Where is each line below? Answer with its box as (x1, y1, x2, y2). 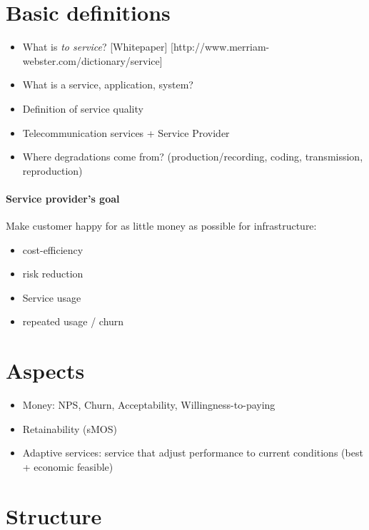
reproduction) (22, 163, 83, 178)
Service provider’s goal (6, 190, 120, 205)
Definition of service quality (22, 101, 143, 116)
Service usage (22, 290, 81, 305)
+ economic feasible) (22, 459, 113, 474)
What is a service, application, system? (22, 77, 193, 92)
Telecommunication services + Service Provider (22, 125, 230, 140)
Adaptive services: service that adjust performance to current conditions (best (22, 445, 363, 460)
